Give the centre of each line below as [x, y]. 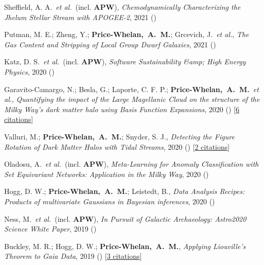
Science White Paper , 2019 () [50, 229]
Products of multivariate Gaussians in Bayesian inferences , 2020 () [110, 201]
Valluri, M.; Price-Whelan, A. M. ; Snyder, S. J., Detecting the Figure [119, 136]
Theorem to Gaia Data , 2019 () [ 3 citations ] [73, 256]
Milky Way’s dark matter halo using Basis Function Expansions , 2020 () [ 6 [122, 109]
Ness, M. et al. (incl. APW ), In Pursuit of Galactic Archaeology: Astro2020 [125, 218]
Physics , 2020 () [29, 71]
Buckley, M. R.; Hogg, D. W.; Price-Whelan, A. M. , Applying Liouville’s [125, 246]
